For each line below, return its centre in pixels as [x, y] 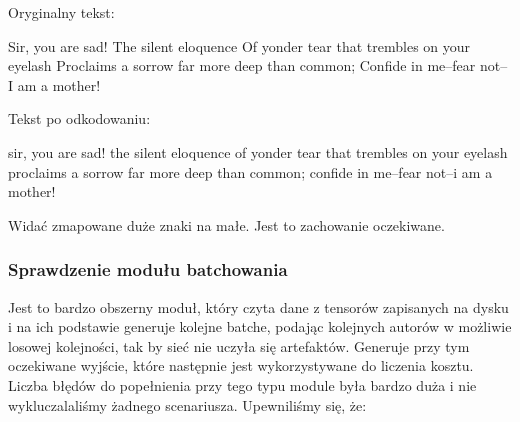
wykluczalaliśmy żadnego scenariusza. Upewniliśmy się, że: [187, 404]
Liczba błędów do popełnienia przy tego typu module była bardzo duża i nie [242, 384]
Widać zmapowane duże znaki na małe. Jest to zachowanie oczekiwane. [226, 224]
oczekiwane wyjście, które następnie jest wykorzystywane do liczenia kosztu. [241, 365]
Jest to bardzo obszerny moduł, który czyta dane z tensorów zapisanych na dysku [258, 306]
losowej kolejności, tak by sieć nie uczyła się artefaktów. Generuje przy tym [239, 345]
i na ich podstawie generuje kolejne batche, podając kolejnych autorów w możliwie [260, 326]
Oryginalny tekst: [61, 12]
